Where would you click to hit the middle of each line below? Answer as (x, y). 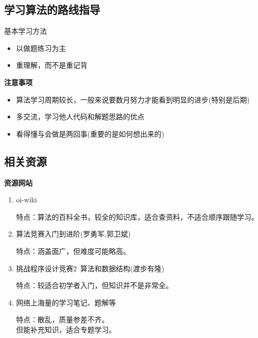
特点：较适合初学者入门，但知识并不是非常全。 (94, 285)
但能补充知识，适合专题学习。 (66, 329)
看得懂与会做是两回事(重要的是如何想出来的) (90, 133)
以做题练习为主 (41, 48)
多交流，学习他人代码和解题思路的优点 (80, 116)
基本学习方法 (25, 31)
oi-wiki (26, 200)
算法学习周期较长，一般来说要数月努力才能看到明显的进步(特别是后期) (133, 99)
